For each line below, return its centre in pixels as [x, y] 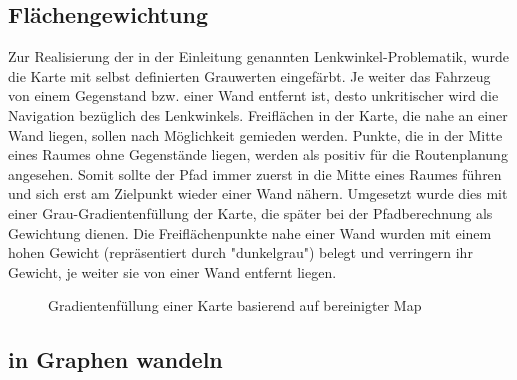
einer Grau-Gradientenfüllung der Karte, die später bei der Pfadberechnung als [250, 212]
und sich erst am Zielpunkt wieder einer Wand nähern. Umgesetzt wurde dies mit [258, 193]
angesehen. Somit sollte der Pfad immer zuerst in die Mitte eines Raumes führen [255, 173]
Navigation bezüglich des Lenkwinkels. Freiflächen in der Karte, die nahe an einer [258, 114]
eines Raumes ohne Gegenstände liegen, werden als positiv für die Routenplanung [258, 154]
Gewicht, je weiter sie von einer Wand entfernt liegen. [172, 271]
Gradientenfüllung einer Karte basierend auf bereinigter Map [235, 305]
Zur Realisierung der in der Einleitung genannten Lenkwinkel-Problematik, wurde [258, 56]
